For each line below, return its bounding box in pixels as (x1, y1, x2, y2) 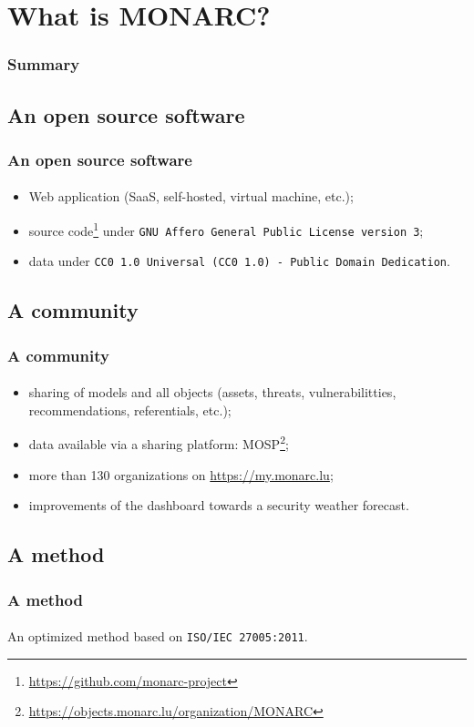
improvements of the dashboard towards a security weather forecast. (28, 496, 409, 515)
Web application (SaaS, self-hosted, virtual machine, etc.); (28, 187, 354, 206)
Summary (7, 53, 80, 76)
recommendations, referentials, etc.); (28, 400, 232, 419)
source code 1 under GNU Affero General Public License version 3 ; (28, 219, 424, 240)
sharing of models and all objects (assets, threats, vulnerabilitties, (28, 383, 397, 402)
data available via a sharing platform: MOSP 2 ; (28, 432, 289, 454)
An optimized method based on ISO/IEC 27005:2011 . (7, 627, 308, 646)
